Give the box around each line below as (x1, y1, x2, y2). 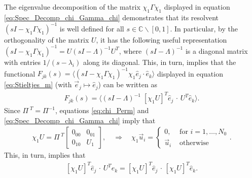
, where (119, 45, 142, 56)
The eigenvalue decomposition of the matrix (4, 2, 140, 12)
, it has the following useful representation (96, 34, 227, 45)
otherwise (179, 139, 209, 147)
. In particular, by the (170, 23, 238, 33)
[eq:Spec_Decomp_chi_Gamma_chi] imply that (4, 115, 156, 125)
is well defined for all (59, 23, 124, 33)
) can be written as (98, 79, 157, 90)
